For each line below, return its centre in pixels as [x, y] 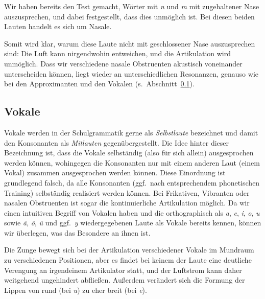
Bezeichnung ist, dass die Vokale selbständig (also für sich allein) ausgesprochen [129, 153]
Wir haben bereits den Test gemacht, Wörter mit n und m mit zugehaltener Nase [132, 6]
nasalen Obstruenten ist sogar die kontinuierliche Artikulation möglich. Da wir [127, 203]
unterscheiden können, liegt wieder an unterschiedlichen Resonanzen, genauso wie [131, 73]
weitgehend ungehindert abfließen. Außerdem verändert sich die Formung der [125, 280]
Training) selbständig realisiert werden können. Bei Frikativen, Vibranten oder [127, 192]
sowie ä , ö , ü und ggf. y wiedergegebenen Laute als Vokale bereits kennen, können [133, 223]
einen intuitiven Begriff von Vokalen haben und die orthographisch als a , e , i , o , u [132, 212]
